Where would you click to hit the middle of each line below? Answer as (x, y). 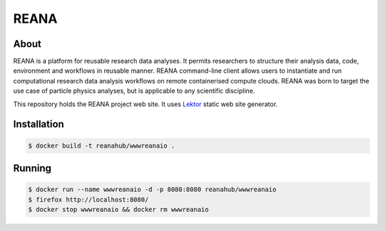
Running (32, 169)
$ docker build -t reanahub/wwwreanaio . (102, 145)
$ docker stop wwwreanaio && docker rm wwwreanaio (119, 209)
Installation (38, 124)
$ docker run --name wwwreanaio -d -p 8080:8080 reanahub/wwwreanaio (152, 190)
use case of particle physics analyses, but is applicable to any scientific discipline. (134, 91)
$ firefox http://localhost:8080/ (88, 199)
